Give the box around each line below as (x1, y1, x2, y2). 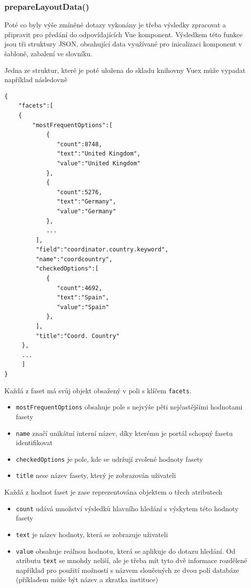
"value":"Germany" (57, 207, 116, 215)
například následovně (4, 74, 67, 85)
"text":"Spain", (57, 294, 109, 301)
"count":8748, (57, 140, 102, 148)
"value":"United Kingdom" (57, 159, 141, 167)
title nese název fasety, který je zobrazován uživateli (16, 470, 176, 480)
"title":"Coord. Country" (36, 332, 120, 339)
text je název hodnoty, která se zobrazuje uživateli (16, 529, 168, 539)
